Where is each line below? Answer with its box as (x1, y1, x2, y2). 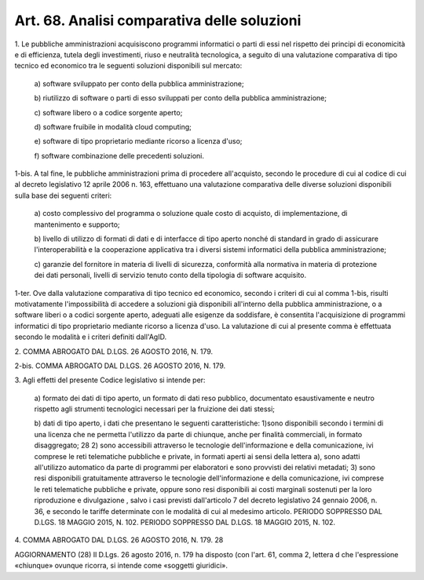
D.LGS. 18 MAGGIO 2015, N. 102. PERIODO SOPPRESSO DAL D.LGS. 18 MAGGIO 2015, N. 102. (34, 518, 336, 527)
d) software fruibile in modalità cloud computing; (34, 122, 192, 131)
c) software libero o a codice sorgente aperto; (34, 108, 183, 117)
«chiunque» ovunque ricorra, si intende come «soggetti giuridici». (14, 561, 228, 571)
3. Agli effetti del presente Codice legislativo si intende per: (14, 375, 206, 385)
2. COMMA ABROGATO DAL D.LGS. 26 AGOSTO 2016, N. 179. (14, 346, 214, 356)
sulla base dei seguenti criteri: (14, 191, 112, 200)
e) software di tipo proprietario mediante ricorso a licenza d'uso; (34, 137, 243, 146)
